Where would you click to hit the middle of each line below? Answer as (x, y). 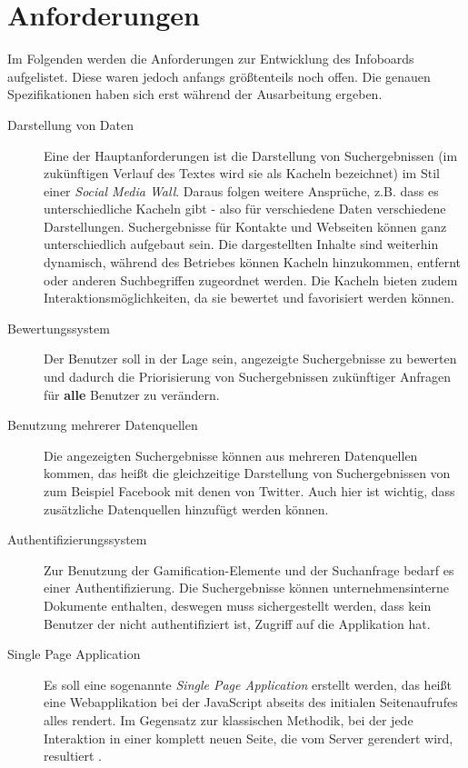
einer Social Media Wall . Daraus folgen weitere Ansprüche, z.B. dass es (241, 190)
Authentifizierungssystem (77, 539)
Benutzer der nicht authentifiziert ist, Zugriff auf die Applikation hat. (237, 623)
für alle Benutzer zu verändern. (132, 394)
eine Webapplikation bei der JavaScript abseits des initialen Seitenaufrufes (251, 702)
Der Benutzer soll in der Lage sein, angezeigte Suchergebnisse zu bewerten (250, 359)
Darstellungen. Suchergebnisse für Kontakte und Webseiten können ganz (245, 226)
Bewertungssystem (59, 328)
